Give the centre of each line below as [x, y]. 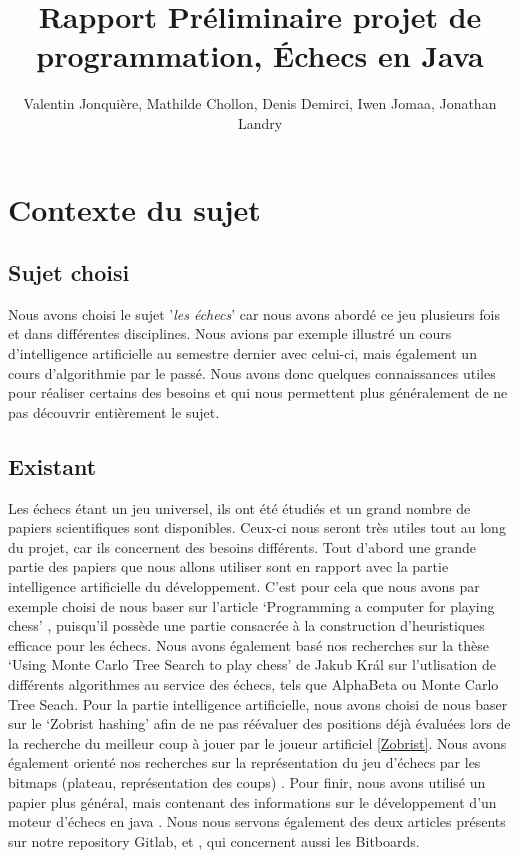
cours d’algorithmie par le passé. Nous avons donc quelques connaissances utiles [252, 372]
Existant [52, 465]
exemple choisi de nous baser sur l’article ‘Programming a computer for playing [251, 605]
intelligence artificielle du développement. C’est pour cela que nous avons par [244, 586]
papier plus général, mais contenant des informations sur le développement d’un [252, 801]
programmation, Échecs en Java [260, 55]
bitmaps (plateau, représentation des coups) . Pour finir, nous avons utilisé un [247, 781]
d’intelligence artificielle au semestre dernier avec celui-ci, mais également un [242, 353]
